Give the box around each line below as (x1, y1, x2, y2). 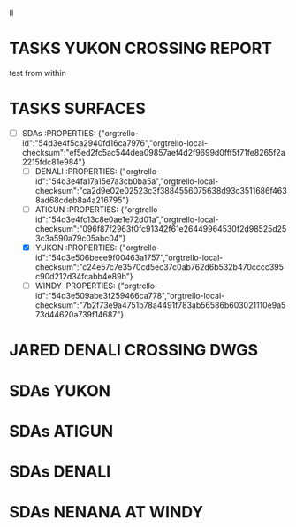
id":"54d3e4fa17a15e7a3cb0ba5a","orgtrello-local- (34, 176, 219, 187)
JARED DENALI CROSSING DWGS (9, 340, 259, 361)
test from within (9, 67, 66, 78)
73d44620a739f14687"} (34, 309, 125, 320)
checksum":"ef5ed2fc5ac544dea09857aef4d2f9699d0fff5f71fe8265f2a (21, 147, 285, 157)
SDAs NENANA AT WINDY (9, 502, 204, 523)
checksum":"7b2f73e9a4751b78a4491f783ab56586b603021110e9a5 (34, 300, 286, 310)
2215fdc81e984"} (21, 157, 86, 167)
